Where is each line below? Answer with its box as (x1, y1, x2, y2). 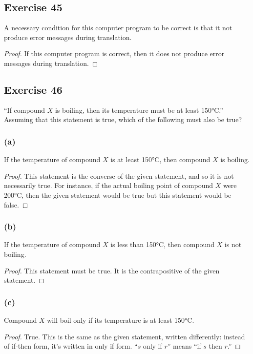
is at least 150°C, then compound (110, 154, 211, 165)
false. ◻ (4, 199, 28, 209)
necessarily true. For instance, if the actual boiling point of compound (4, 180, 213, 190)
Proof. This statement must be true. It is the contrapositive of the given (4, 265, 220, 275)
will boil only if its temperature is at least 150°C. (47, 314, 194, 325)
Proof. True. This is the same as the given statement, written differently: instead (4, 331, 245, 341)
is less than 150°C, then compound (110, 239, 214, 250)
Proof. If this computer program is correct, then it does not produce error (4, 48, 225, 59)
